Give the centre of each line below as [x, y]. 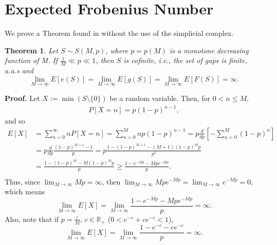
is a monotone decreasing [209, 50]
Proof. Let [22, 98]
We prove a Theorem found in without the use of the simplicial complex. [119, 33]
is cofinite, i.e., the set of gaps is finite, [185, 60]
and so [15, 121]
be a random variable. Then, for [160, 98]
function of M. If [31, 60]
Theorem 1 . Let [32, 50]
